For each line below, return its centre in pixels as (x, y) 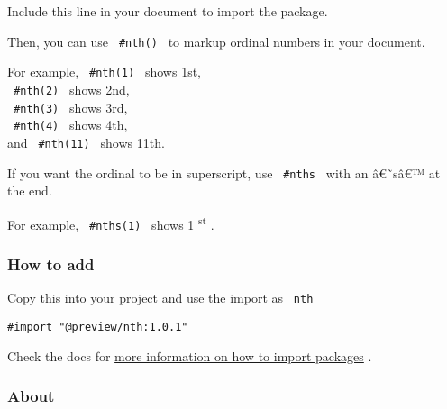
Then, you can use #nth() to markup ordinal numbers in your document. (216, 41)
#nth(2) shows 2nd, (72, 89)
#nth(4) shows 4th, (71, 125)
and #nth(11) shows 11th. (86, 142)
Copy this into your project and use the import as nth (160, 298)
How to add (51, 264)
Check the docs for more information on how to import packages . (190, 355)
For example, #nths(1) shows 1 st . (111, 223)
